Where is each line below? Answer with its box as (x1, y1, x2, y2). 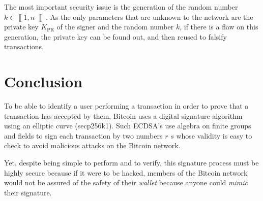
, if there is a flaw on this (180, 21, 258, 32)
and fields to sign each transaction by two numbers (4, 130, 163, 141)
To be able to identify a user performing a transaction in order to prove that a (4, 100, 249, 111)
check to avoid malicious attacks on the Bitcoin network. (4, 140, 181, 151)
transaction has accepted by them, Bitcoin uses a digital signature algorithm (4, 110, 243, 121)
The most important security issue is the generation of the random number (4, 2, 238, 12)
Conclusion (4, 71, 83, 92)
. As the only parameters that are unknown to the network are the (45, 11, 253, 22)
